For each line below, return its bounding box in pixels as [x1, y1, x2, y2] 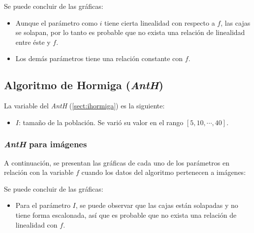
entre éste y [15, 36, 51, 47]
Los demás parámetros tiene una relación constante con [15, 53, 183, 64]
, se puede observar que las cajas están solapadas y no [75, 200, 238, 210]
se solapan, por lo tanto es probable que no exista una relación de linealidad [15, 27, 245, 37]
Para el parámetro [15, 200, 70, 210]
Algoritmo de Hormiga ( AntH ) [4, 77, 163, 93]
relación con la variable [4, 167, 74, 177]
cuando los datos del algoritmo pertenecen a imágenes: [81, 167, 246, 177]
